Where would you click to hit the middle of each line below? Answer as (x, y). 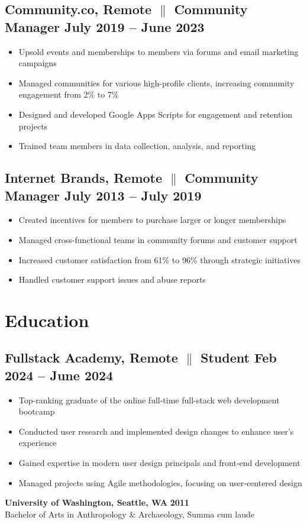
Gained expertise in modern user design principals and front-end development (159, 463)
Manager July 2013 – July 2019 (103, 195)
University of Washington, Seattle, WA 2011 (97, 502)
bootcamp (37, 411)
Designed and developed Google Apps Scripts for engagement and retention (156, 114)
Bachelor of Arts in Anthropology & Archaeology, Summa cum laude (130, 514)
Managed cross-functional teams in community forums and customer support (158, 239)
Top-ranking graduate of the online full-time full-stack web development (149, 400)
